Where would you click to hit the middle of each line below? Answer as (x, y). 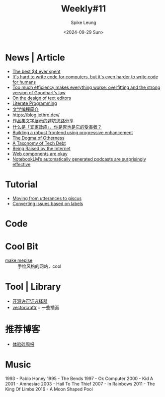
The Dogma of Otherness (38, 138)
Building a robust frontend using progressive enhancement (73, 132)
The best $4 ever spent (36, 71)
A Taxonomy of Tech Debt (39, 143)
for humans (24, 82)
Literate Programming (35, 103)
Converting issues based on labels (48, 203)
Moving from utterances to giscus (47, 198)
